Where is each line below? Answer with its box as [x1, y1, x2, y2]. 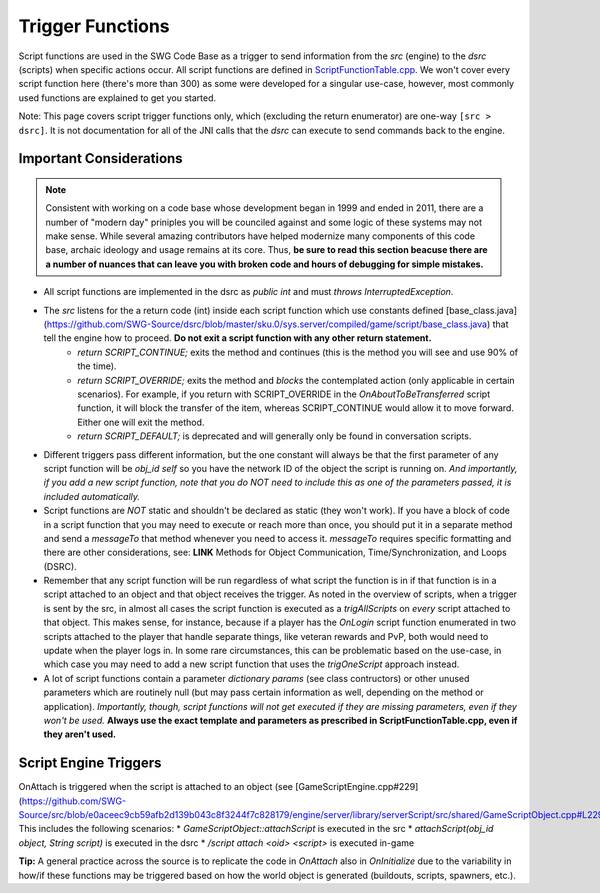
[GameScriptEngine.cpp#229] [295, 781, 419, 793]
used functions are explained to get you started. [18, 91, 217, 104]
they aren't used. [43, 728, 117, 740]
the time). [77, 360, 117, 372]
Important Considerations [18, 150, 184, 167]
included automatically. [43, 490, 140, 502]
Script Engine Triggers [18, 755, 162, 772]
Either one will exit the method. [77, 416, 205, 428]
